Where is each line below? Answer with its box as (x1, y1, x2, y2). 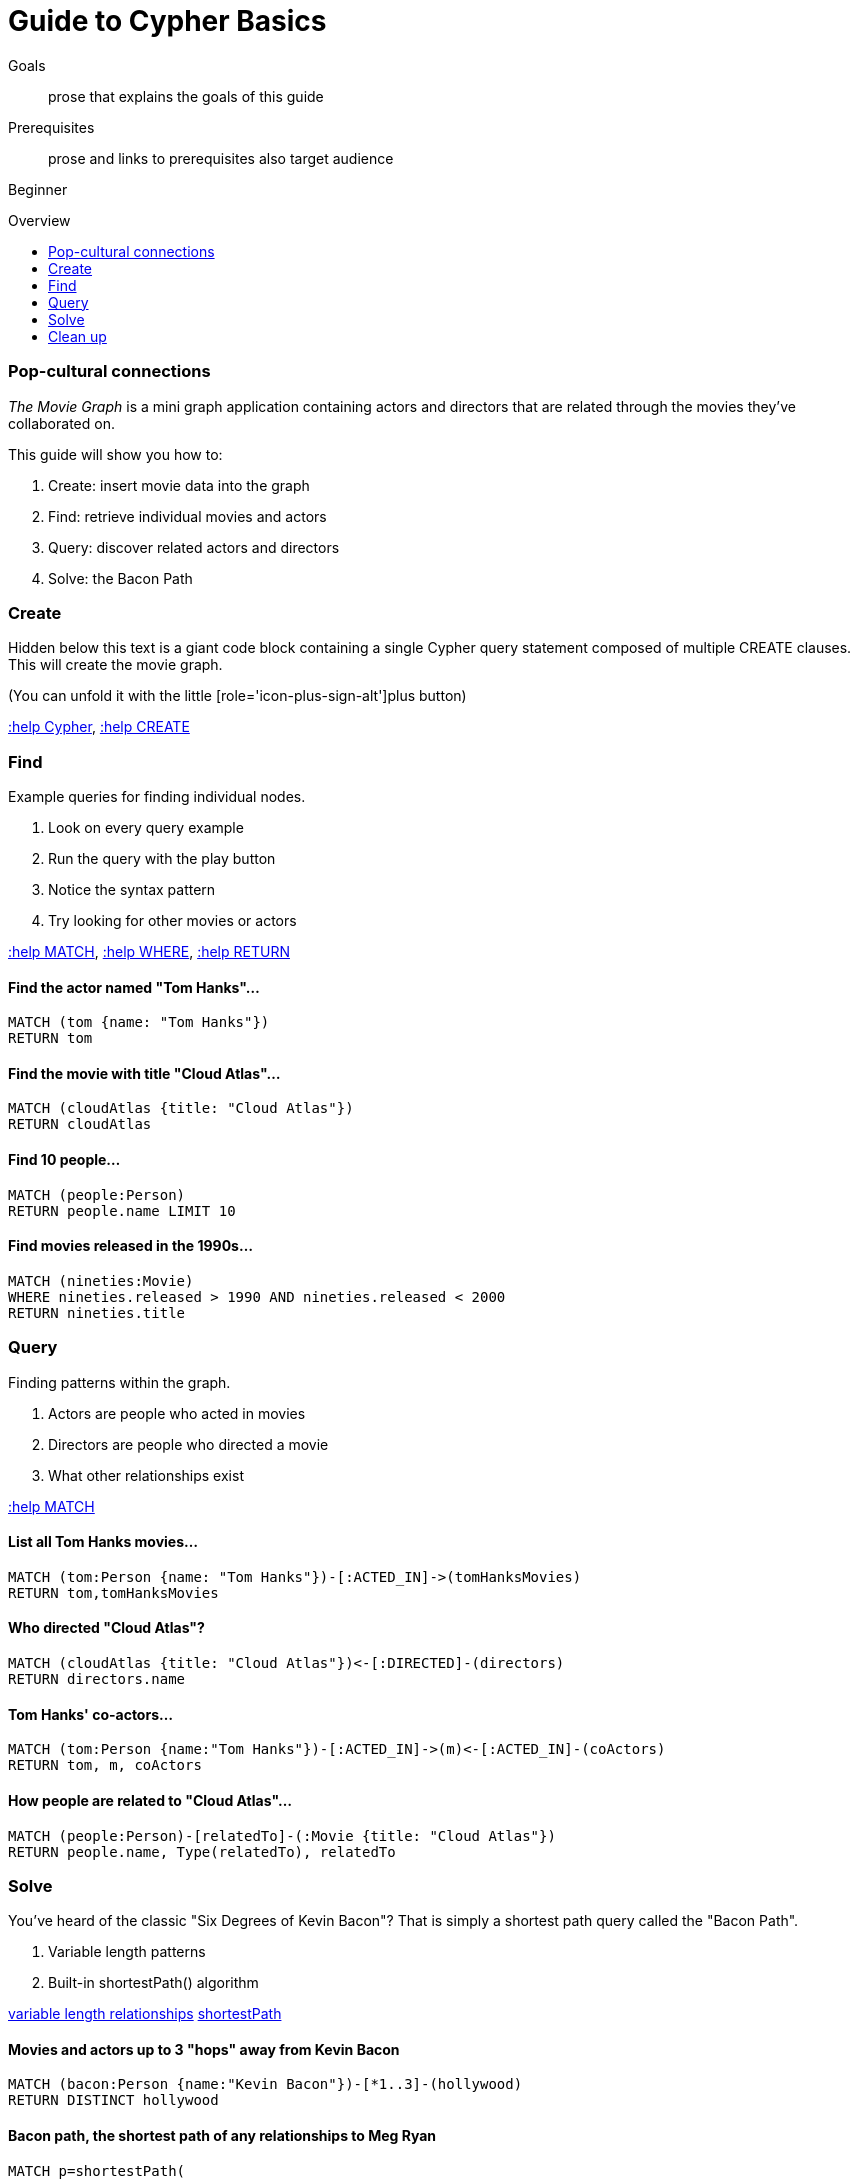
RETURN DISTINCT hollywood (8, 2092, 219, 2109)
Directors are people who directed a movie (48, 1435, 329, 1453)
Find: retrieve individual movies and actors (48, 507, 327, 525)
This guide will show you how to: (8, 445, 223, 463)
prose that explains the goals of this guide (48, 87, 324, 105)
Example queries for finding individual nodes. (8, 788, 306, 805)
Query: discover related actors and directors (48, 538, 340, 556)
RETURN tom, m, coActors (8, 1757, 202, 1774)
